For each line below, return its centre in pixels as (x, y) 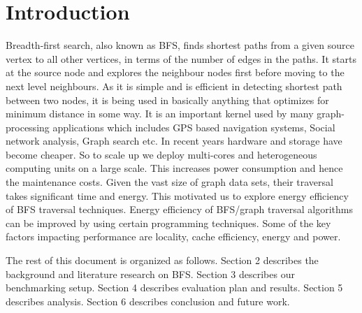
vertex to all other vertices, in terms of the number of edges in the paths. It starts (181, 58)
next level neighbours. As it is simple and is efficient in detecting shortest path (174, 86)
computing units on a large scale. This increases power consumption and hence (174, 168)
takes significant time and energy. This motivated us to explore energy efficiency (177, 195)
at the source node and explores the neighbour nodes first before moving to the (175, 72)
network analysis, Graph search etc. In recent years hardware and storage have (174, 141)
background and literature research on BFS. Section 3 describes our (150, 274)
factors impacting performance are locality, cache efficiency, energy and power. (173, 236)
